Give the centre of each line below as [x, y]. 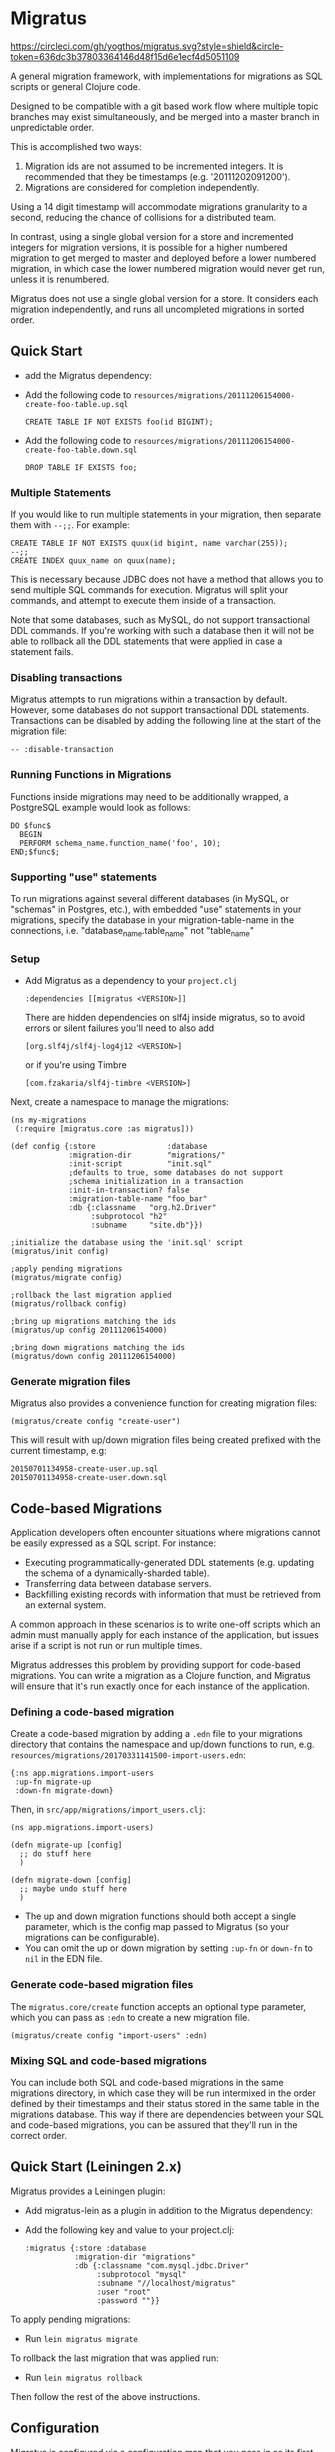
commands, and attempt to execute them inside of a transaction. [143, 601]
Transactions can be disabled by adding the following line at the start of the [166, 721]
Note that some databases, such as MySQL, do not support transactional [160, 620]
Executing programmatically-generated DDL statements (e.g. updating [169, 1563]
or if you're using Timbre [75, 1065]
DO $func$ [31, 825]
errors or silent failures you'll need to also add [119, 1028]
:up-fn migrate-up [53, 1782]
